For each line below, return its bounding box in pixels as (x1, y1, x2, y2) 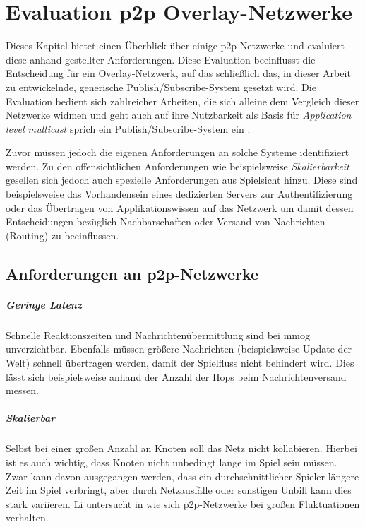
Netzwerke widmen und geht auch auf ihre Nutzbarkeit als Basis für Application (6, 107, 352, 122)
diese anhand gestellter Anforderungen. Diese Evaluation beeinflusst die (6, 52, 316, 66)
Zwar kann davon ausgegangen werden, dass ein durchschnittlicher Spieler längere (6, 468, 359, 483)
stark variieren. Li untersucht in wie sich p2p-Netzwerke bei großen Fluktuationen (6, 496, 360, 511)
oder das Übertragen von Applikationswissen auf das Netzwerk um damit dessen (6, 200, 354, 215)
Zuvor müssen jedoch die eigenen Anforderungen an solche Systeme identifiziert (6, 145, 349, 160)
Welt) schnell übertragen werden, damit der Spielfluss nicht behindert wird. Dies (6, 355, 354, 369)
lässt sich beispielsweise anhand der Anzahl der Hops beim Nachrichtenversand (6, 369, 347, 384)
